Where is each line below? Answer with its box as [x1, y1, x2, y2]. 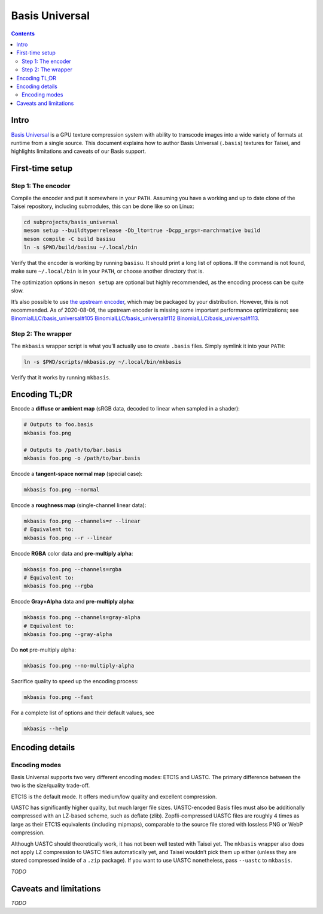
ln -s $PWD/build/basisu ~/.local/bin [23, 244, 138, 251]
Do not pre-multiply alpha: [11, 646, 76, 653]
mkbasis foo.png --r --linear [23, 534, 112, 541]
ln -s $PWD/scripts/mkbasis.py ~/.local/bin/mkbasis [23, 358, 182, 365]
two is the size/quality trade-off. [11, 782, 90, 789]
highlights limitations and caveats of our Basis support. [11, 147, 147, 155]
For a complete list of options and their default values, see [11, 709, 155, 716]
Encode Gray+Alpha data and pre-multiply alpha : [11, 598, 135, 605]
